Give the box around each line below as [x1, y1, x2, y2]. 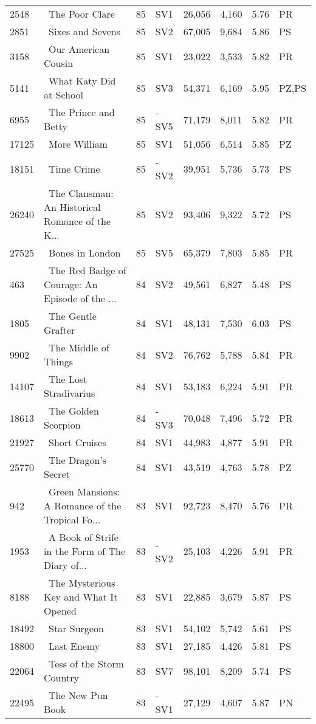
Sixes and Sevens [49, 24, 120, 38]
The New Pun [49, 688, 108, 702]
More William [49, 137, 108, 151]
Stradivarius [44, 386, 95, 400]
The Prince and [49, 105, 115, 119]
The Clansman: [49, 186, 114, 200]
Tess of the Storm [49, 657, 124, 671]
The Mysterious [49, 576, 115, 590]
